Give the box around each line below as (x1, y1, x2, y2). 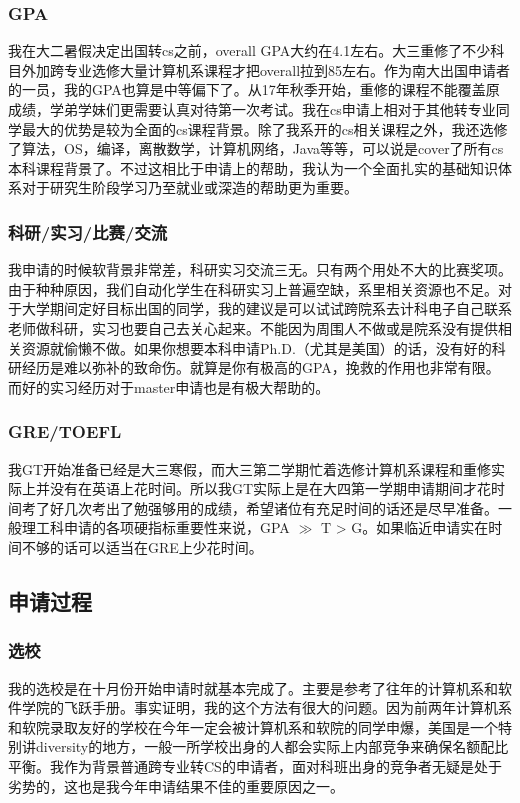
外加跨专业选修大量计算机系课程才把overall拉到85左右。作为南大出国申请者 (21, 59, 511, 80)
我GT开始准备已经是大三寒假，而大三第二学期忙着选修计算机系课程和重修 (8, 458, 492, 479)
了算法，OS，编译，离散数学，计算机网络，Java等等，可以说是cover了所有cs (8, 138, 504, 159)
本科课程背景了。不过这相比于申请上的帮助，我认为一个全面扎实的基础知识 (8, 157, 498, 178)
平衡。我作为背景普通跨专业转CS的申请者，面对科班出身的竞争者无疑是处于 (8, 755, 502, 776)
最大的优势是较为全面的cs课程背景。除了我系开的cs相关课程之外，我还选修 (21, 118, 508, 139)
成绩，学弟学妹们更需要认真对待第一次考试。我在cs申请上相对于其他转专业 (8, 99, 496, 119)
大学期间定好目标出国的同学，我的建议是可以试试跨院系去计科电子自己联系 (21, 298, 512, 319)
